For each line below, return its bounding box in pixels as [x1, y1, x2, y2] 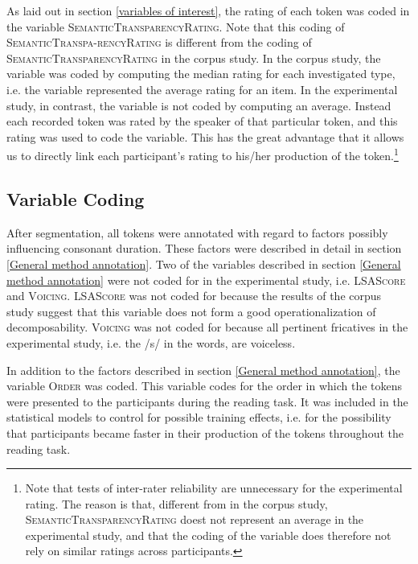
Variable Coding [6, 186, 145, 211]
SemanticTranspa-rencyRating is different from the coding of [6, 34, 312, 51]
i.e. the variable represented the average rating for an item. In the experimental [6, 80, 398, 97]
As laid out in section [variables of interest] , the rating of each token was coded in [6, 2, 410, 19]
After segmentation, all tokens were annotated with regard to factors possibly [6, 224, 388, 241]
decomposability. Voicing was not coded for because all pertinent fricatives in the [6, 319, 408, 336]
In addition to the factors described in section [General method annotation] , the [6, 361, 400, 378]
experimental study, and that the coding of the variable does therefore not [25, 526, 391, 543]
